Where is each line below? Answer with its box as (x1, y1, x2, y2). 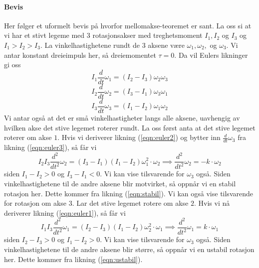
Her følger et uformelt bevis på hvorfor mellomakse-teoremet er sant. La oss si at (4, 20, 252, 30)
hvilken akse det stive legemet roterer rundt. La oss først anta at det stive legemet (4, 122, 256, 133)
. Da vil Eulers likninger (174, 49, 248, 60)
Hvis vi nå (198, 198, 230, 208)
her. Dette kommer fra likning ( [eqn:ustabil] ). (4, 254, 143, 264)
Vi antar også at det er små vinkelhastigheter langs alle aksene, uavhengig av (4, 112, 240, 123)
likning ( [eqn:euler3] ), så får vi (4, 141, 97, 152)
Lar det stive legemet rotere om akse (76, 198, 189, 208)
